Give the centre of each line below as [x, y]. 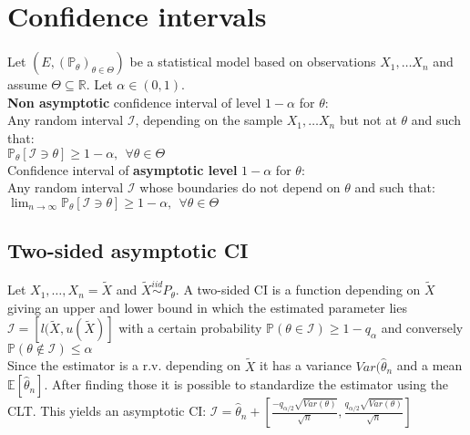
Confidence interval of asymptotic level [123, 169]
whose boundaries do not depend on [240, 187]
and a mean [429, 365]
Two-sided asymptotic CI [128, 250]
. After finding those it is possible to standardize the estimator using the [246, 384]
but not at [368, 120]
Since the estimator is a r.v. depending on [124, 365]
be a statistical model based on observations [253, 62]
